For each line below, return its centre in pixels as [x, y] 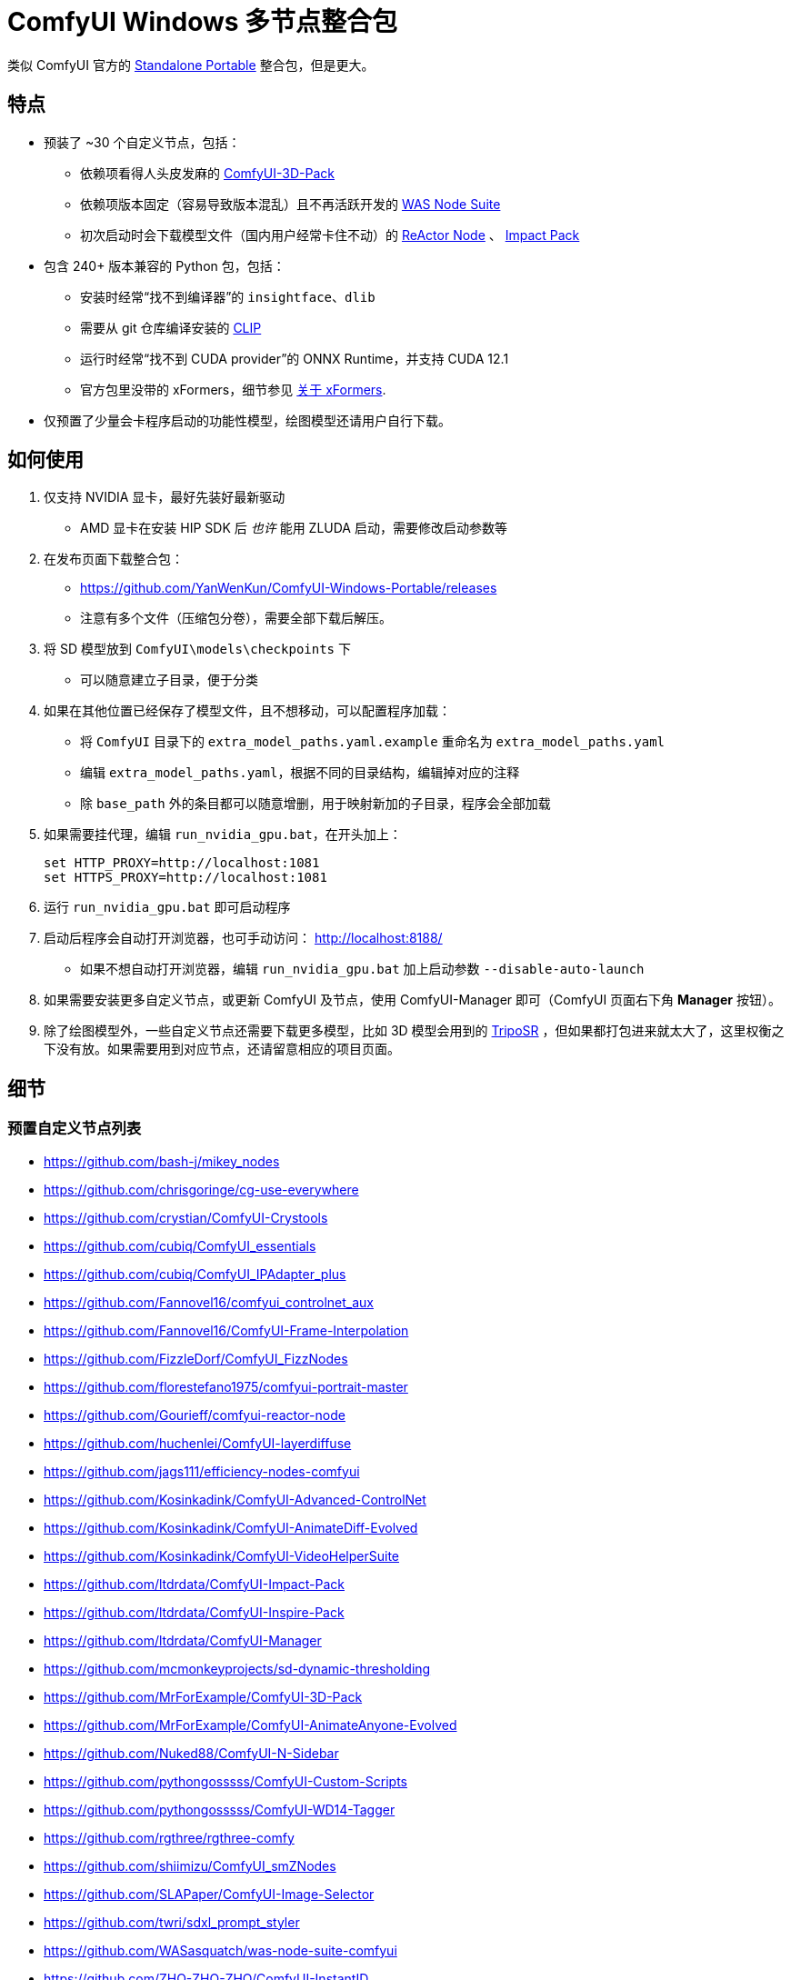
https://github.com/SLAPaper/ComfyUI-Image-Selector [209, 1894]
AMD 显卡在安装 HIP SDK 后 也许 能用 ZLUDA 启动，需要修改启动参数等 [294, 528]
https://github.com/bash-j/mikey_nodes [162, 1161]
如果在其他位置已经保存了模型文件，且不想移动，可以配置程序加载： [247, 711]
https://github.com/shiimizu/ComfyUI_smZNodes [190, 1865]
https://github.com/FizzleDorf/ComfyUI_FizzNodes [196, 1358]
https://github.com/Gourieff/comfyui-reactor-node [195, 1415]
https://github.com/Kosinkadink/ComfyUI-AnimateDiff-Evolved [231, 1527]
